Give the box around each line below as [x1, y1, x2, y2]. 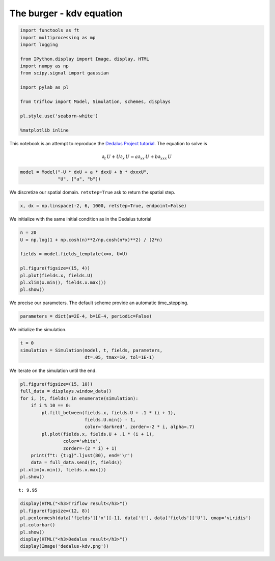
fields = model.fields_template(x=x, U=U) [20, 251, 128, 257]
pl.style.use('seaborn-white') [20, 113, 99, 119]
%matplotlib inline [20, 127, 69, 133]
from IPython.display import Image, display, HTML [20, 56, 150, 62]
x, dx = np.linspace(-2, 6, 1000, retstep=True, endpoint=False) [20, 203, 187, 209]
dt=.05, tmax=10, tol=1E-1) [84, 355, 155, 360]
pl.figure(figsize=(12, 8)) [20, 507, 90, 514]
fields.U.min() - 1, [84, 417, 136, 423]
